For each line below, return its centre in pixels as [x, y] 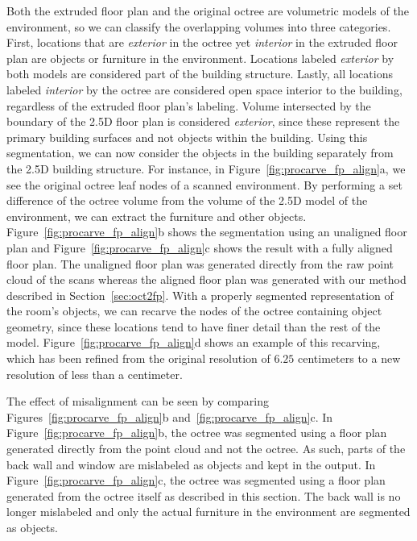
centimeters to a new [349, 358]
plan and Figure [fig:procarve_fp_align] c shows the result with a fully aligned [200, 247]
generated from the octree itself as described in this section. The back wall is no [204, 495]
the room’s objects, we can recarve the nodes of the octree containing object [194, 311]
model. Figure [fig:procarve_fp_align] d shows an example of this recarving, [194, 342]
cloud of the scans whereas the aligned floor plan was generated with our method [206, 279]
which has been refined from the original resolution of [138, 358]
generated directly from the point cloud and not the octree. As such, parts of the [206, 449]
